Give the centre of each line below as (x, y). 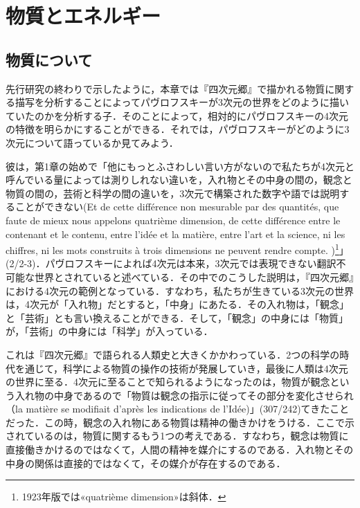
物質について (49, 59)
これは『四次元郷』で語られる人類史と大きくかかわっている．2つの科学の (173, 354)
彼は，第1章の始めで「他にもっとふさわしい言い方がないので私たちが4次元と (180, 166)
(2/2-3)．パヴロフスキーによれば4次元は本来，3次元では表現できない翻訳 (171, 263)
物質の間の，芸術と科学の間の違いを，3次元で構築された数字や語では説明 (173, 193)
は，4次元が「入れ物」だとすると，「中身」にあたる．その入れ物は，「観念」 (178, 304)
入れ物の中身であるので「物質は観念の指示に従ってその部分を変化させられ (184, 395)
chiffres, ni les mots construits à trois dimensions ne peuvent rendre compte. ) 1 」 (177, 249)
